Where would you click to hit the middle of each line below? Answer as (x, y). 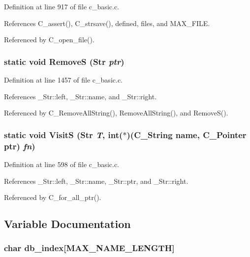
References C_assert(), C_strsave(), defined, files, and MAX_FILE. (107, 23)
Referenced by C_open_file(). (49, 40)
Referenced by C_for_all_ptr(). (53, 197)
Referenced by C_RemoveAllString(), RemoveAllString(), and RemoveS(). (116, 113)
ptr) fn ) (20, 146)
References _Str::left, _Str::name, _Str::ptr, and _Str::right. (96, 181)
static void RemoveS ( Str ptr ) (64, 61)
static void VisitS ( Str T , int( (63, 134)
